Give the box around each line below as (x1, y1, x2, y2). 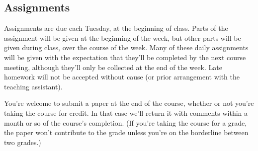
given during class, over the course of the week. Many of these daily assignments (4, 42, 249, 53)
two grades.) (4, 137, 41, 147)
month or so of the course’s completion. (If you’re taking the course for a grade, (4, 117, 247, 128)
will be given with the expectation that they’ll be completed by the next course (4, 52, 246, 62)
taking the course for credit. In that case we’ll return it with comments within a (4, 107, 248, 118)
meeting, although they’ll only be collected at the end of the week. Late (4, 62, 222, 72)
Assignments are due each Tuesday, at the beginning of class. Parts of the (4, 23, 228, 33)
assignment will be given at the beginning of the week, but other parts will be (4, 32, 241, 43)
